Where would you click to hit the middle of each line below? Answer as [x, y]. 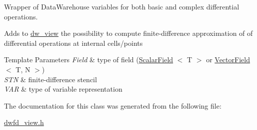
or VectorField [228, 60]
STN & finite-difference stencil [50, 79]
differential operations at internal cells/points [73, 43]
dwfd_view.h [24, 122]
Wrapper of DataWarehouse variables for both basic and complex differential [122, 6]
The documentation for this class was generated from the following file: [113, 105]
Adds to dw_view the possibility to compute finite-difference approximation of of [128, 33]
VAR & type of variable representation [63, 89]
